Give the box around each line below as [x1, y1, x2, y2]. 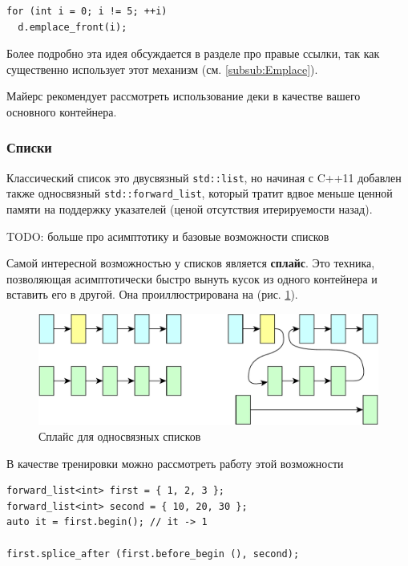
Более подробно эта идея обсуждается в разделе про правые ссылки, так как [6, 45, 380, 62]
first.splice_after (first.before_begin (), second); [6, 548, 300, 560]
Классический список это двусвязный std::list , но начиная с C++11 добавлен [6, 169, 402, 185]
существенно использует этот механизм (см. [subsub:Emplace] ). [6, 60, 318, 77]
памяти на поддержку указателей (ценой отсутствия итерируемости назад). [6, 201, 373, 218]
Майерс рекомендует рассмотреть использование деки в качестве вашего [6, 88, 361, 104]
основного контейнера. [6, 103, 117, 120]
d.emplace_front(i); [18, 21, 127, 33]
